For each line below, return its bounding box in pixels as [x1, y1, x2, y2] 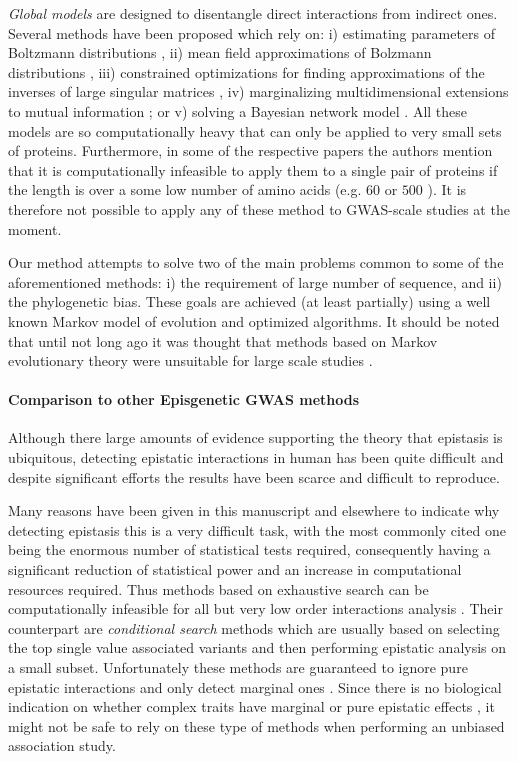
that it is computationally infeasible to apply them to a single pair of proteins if [8, 159, 498, 180]
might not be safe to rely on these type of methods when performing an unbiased [8, 715, 505, 736]
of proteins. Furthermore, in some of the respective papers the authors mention [8, 140, 493, 161]
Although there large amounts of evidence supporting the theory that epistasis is [8, 427, 503, 448]
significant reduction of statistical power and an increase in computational [8, 559, 462, 580]
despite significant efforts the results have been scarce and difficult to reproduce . [8, 466, 500, 487]
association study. [8, 735, 116, 756]
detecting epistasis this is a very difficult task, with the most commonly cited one [8, 519, 506, 540]
